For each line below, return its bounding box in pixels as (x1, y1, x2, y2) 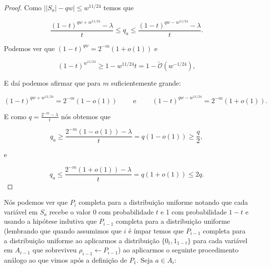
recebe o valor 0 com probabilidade (49, 206, 154, 216)
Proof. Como (4, 2, 42, 12)
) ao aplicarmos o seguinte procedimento (118, 245, 239, 255)
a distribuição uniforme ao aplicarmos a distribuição (4, 235, 159, 245)
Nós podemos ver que (4, 197, 68, 207)
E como (4, 111, 27, 121)
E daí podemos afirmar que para (4, 78, 101, 88)
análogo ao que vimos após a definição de (4, 254, 127, 265)
